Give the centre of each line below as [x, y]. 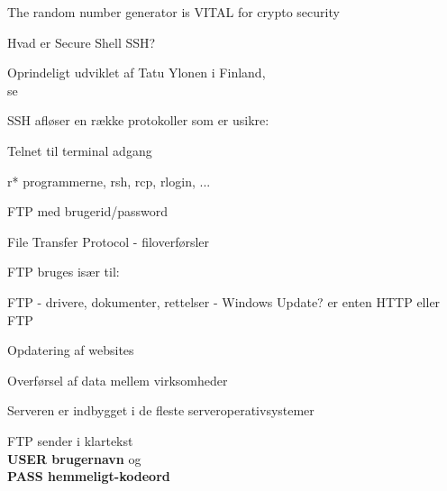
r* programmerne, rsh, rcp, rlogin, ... [109, 181]
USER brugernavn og [74, 458]
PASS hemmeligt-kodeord [89, 476]
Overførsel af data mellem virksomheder [118, 380]
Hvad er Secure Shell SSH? [82, 42]
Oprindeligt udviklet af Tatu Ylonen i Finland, [137, 73]
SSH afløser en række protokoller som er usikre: [138, 120]
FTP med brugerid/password [88, 211]
